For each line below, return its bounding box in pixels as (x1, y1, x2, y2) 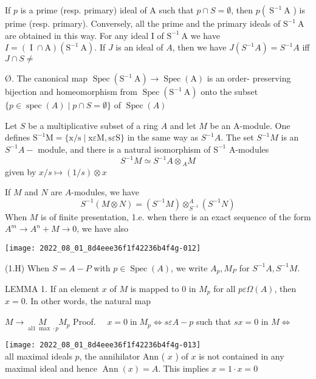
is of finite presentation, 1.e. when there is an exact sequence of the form (41, 210, 311, 223)
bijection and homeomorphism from (5, 85, 137, 98)
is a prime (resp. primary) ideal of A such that (20, 4, 194, 16)
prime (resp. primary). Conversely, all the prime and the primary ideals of (5, 17, 281, 29)
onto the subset (201, 85, 258, 98)
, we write (171, 261, 208, 274)
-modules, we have (71, 186, 139, 198)
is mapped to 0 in (130, 282, 196, 294)
